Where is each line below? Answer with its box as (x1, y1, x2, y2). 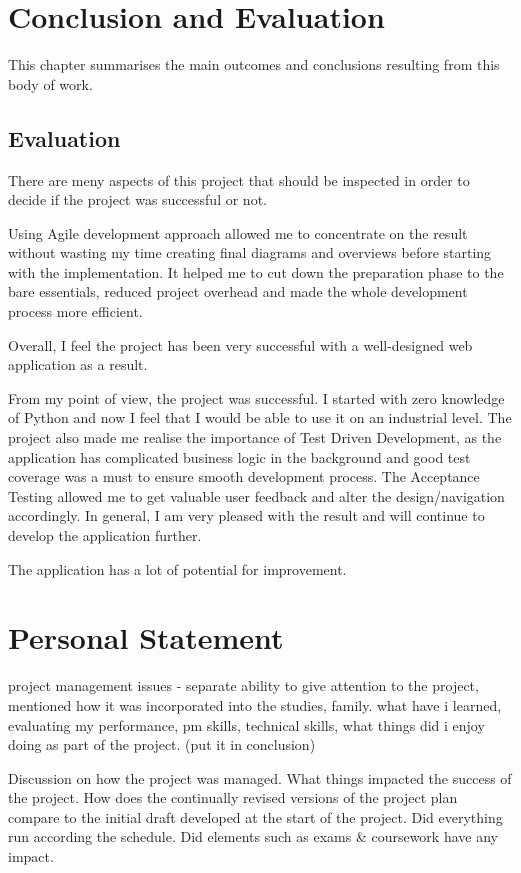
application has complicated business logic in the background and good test (8, 446, 471, 467)
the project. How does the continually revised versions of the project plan (8, 787, 458, 808)
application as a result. (8, 354, 148, 375)
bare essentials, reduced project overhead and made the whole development (8, 281, 468, 302)
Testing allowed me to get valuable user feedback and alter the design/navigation (8, 485, 505, 506)
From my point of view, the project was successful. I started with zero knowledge (8, 387, 505, 408)
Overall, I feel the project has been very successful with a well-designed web (8, 334, 473, 355)
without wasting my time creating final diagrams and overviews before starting (8, 242, 492, 263)
